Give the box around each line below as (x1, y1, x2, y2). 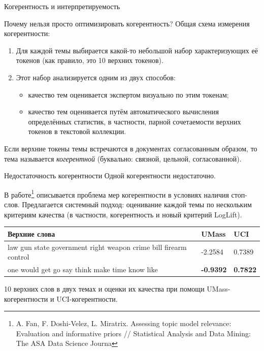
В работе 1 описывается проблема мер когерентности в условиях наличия (4, 187, 229, 200)
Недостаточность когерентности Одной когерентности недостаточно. (4, 170, 216, 181)
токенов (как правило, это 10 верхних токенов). (16, 55, 163, 66)
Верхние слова (8, 228, 55, 239)
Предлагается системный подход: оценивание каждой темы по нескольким (22, 199, 252, 209)
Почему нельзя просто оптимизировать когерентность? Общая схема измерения (4, 18, 250, 28)
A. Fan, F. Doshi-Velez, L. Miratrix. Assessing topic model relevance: (16, 318, 232, 329)
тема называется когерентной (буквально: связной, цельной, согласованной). (4, 153, 242, 164)
